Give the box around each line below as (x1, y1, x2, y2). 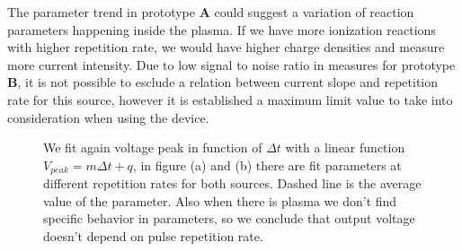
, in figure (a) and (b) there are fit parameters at (132, 155, 402, 174)
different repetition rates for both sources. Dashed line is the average (43, 174, 422, 193)
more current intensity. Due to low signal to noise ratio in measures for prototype (7, 55, 456, 74)
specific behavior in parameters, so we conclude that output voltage (43, 209, 415, 228)
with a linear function (285, 138, 405, 157)
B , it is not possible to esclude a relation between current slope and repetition (7, 73, 439, 91)
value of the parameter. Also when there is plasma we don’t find (43, 191, 397, 210)
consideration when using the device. (7, 108, 209, 126)
